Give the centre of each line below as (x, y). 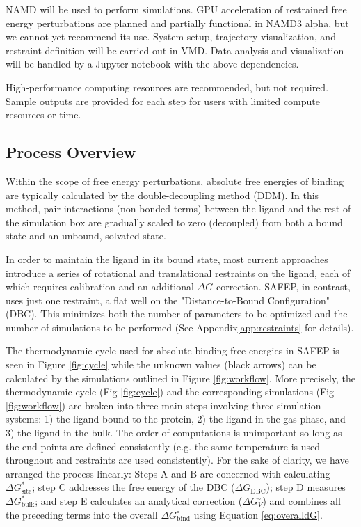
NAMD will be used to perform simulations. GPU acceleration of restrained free (176, 9)
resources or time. (43, 115)
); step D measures (306, 487)
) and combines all (302, 501)
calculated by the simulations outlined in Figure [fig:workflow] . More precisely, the (181, 378)
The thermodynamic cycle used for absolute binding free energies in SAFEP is (173, 351)
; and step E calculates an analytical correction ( (139, 501)
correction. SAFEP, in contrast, (283, 286)
